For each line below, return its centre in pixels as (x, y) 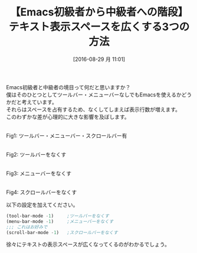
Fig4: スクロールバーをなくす (42, 192)
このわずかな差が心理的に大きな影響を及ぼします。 (68, 116)
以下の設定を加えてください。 (42, 205)
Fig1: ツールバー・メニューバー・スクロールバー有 (67, 135)
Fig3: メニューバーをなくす (39, 173)
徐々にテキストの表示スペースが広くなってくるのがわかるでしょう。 (88, 244)
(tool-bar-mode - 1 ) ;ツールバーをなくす (58, 216)
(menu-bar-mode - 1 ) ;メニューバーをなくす (60, 221)
